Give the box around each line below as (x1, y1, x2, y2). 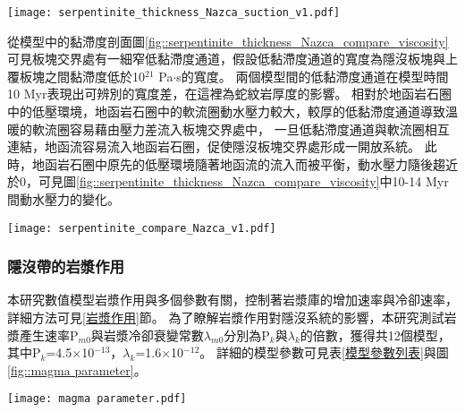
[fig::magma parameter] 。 (7, 360, 147, 379)
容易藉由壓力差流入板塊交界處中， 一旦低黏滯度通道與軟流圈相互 (69, 119, 450, 138)
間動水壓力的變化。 (7, 190, 120, 208)
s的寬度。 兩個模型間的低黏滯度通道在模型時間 (176, 66, 449, 85)
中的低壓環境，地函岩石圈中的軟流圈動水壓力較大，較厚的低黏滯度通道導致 (7, 102, 445, 121)
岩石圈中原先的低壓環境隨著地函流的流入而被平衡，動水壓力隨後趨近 (56, 154, 458, 173)
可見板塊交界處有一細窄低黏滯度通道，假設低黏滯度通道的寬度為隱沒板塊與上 (7, 49, 458, 68)
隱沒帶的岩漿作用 (7, 255, 124, 278)
